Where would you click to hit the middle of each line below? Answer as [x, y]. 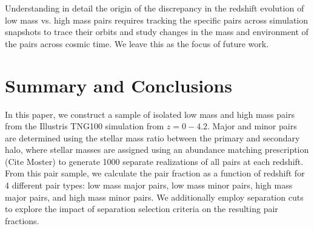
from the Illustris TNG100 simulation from [85, 126]
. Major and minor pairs [252, 126]
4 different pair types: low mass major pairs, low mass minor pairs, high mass [149, 185]
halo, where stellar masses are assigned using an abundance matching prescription [157, 150]
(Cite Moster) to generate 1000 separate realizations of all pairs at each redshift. [154, 161]
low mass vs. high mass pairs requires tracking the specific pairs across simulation [157, 20]
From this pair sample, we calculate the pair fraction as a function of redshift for [155, 173]
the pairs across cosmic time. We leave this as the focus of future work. [137, 43]
